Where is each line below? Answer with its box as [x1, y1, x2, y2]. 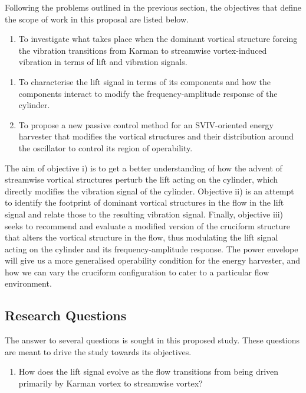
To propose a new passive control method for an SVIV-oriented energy [18, 118, 274, 131]
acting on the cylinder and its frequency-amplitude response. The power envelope [5, 242, 298, 255]
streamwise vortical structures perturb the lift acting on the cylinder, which [5, 173, 278, 186]
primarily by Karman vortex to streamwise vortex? [18, 377, 203, 389]
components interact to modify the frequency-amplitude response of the [18, 87, 278, 99]
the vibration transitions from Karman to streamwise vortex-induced [18, 44, 267, 56]
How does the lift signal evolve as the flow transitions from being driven [18, 365, 279, 378]
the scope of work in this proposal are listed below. [5, 12, 189, 25]
